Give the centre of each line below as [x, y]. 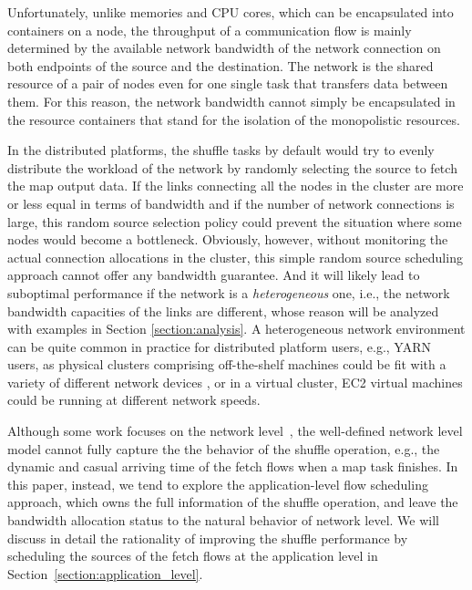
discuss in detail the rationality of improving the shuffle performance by [208, 538]
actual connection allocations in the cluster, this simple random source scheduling [235, 257]
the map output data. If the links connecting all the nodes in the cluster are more [236, 186]
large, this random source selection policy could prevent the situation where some [235, 221]
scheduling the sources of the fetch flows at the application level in [193, 556]
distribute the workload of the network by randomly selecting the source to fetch [232, 167]
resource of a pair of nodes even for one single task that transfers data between [228, 83]
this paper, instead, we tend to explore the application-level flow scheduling [218, 484]
